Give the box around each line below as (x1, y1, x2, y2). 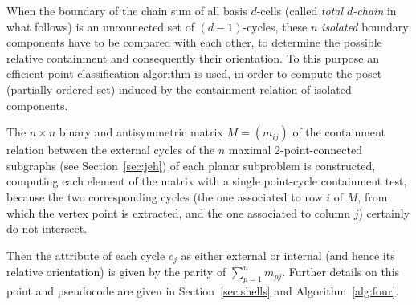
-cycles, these (243, 18, 308, 35)
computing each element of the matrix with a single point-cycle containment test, (6, 173, 407, 189)
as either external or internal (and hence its (181, 246, 395, 263)
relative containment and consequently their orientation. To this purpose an (6, 49, 379, 66)
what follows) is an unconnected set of (6, 18, 194, 35)
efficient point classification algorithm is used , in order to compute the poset (6, 65, 382, 82)
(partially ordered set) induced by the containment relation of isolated (6, 80, 352, 97)
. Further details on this (282, 263, 400, 280)
